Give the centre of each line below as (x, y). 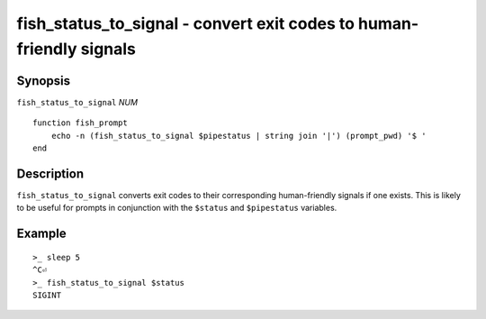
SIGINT (47, 295)
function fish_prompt (80, 123)
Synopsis (44, 81)
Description (50, 173)
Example (41, 234)
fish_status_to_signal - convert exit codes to (186, 23)
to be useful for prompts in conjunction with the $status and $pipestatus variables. (177, 208)
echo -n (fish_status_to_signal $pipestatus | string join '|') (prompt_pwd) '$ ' (238, 136)
